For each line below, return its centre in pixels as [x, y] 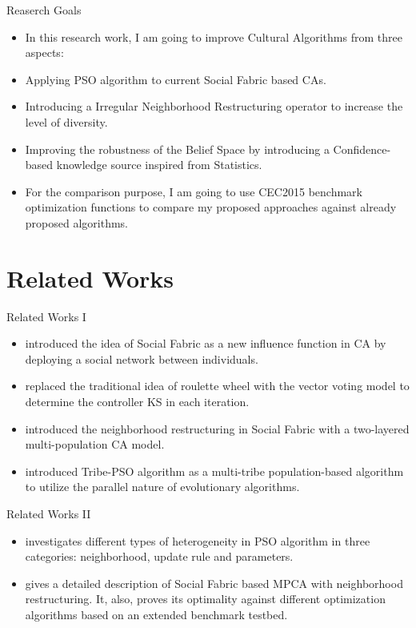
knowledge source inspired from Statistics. [159, 165]
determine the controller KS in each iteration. [137, 402]
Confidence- [362, 149]
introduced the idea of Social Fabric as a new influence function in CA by [206, 343]
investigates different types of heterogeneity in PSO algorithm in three [198, 540]
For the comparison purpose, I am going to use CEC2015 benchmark [194, 191]
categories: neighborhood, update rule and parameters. [159, 556]
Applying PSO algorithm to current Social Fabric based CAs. [176, 79]
